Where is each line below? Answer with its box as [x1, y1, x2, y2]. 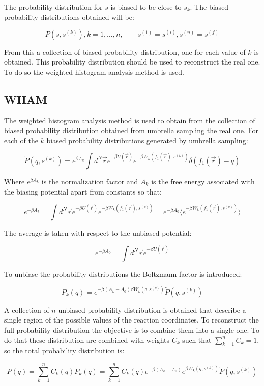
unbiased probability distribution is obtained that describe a [58, 304, 246, 315]
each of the [4, 135, 38, 145]
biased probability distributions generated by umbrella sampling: [46, 135, 248, 145]
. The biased [190, 2, 229, 12]
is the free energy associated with [151, 176, 255, 186]
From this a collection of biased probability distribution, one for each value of [4, 46, 246, 57]
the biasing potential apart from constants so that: [4, 186, 162, 197]
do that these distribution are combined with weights [4, 334, 170, 345]
